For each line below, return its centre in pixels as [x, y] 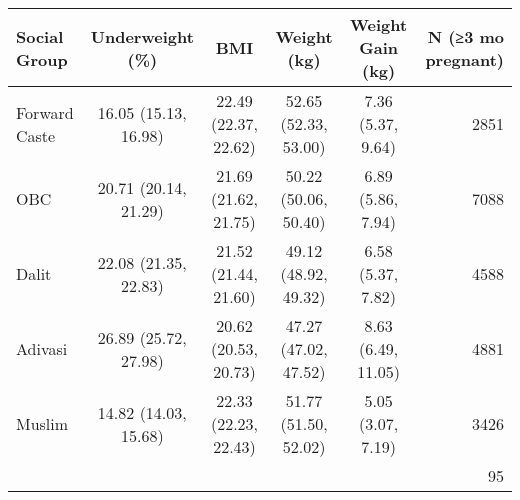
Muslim [42, 423]
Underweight [142, 36]
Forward [45, 112]
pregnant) [464, 59]
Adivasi [42, 348]
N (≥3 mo [465, 36]
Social [40, 36]
